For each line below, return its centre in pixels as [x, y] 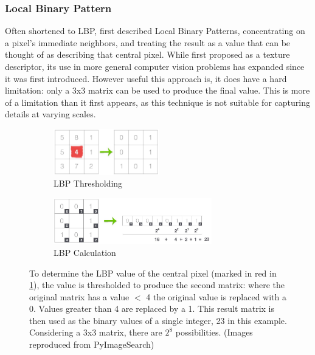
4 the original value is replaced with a [216, 296]
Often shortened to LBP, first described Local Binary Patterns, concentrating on [155, 31]
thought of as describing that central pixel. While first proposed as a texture [147, 54]
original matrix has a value [79, 296]
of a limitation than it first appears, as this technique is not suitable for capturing [157, 102]
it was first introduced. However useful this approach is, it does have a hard [146, 78]
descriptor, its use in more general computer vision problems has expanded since [155, 66]
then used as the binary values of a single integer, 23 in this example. [158, 320]
